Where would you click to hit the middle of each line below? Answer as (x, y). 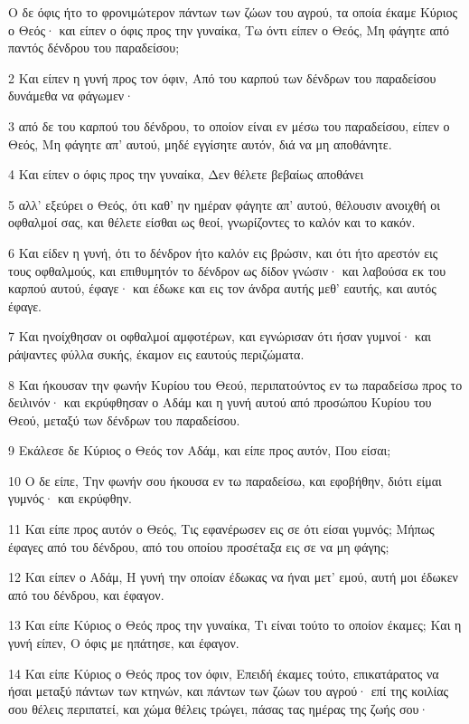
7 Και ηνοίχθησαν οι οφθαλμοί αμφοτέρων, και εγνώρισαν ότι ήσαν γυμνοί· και (220, 336)
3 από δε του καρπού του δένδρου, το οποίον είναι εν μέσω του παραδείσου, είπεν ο (229, 125)
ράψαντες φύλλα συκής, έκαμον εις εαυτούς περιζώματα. (156, 353)
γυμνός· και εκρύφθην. (70, 498)
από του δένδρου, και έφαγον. (86, 594)
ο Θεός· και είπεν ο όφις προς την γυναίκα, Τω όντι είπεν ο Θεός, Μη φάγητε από (229, 29)
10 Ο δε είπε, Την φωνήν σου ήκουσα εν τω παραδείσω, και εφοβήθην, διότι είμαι (225, 480)
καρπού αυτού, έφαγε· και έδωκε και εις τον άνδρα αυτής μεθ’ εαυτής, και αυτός (222, 288)
